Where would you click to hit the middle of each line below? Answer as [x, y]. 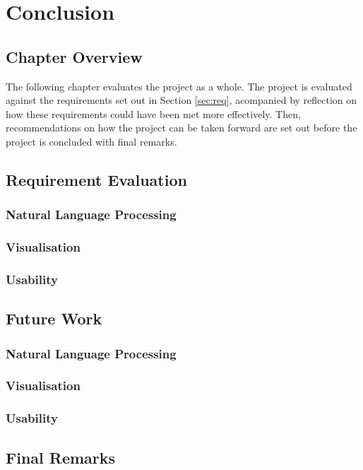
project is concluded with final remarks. [91, 141]
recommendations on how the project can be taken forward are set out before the [181, 128]
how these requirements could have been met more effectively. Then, [153, 113]
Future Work [54, 318]
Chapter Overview [74, 56]
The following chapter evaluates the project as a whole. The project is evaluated [179, 86]
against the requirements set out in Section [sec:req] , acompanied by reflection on [181, 100]
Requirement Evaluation [96, 179]
